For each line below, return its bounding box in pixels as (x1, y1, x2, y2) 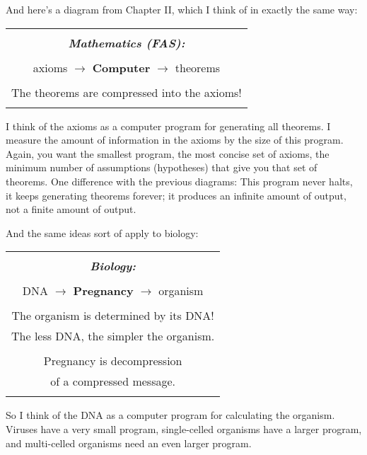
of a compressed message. (50, 373, 176, 390)
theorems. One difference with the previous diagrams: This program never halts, (6, 173, 353, 188)
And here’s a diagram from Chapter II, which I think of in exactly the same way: (6, 2, 358, 16)
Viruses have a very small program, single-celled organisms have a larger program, (6, 421, 362, 436)
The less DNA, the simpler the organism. (11, 328, 215, 345)
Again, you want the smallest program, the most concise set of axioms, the (6, 146, 330, 161)
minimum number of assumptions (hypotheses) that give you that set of (6, 160, 318, 175)
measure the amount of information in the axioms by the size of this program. (6, 132, 344, 147)
